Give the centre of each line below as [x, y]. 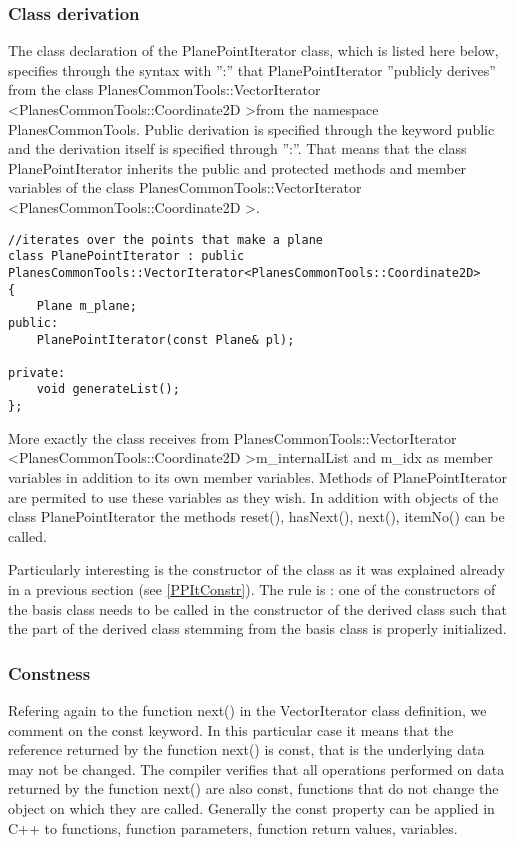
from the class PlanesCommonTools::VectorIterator [164, 89]
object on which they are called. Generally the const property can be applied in [251, 807]
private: [37, 372]
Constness [49, 672]
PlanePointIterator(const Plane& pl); [165, 339]
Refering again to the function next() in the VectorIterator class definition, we [247, 709]
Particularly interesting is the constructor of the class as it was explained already [256, 569]
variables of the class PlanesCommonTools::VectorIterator [185, 187]
